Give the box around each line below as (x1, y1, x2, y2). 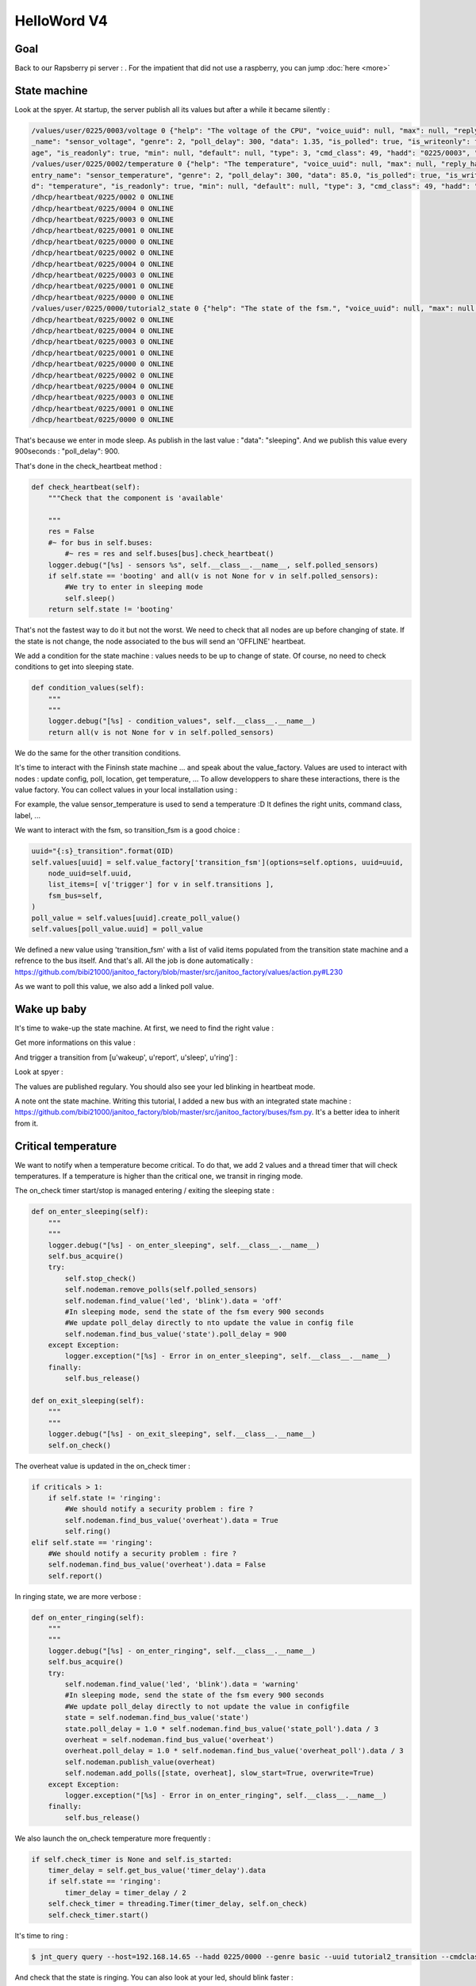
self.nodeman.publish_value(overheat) (64, 1757, 216, 1767)
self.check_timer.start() (48, 1911, 149, 1919)
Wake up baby (14, 1002, 87, 1016)
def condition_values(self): (31, 683, 145, 693)
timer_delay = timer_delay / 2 (64, 1887, 186, 1897)
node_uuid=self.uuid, (48, 868, 132, 878)
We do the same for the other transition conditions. (14, 748, 182, 758)
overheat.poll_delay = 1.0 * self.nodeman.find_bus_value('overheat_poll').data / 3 (64, 1746, 404, 1756)
